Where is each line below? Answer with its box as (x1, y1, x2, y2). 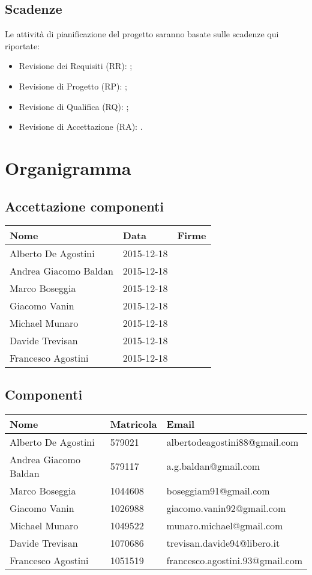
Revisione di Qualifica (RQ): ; (19, 100, 129, 112)
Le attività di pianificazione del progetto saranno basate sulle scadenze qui (5, 28, 279, 40)
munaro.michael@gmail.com (166, 518, 283, 532)
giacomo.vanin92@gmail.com (166, 500, 286, 515)
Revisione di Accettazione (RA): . (19, 120, 143, 133)
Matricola (110, 416, 157, 431)
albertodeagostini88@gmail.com (166, 434, 299, 449)
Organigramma (5, 155, 131, 180)
